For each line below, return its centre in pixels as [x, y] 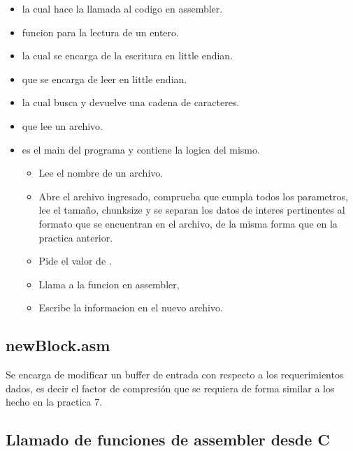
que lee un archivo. [62, 125]
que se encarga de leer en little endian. [105, 79]
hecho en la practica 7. [54, 402]
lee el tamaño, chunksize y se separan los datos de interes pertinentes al [192, 210]
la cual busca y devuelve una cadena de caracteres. [131, 102]
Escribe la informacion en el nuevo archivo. [131, 308]
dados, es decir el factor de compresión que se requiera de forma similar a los [170, 388]
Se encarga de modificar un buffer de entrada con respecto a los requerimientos [175, 375]
